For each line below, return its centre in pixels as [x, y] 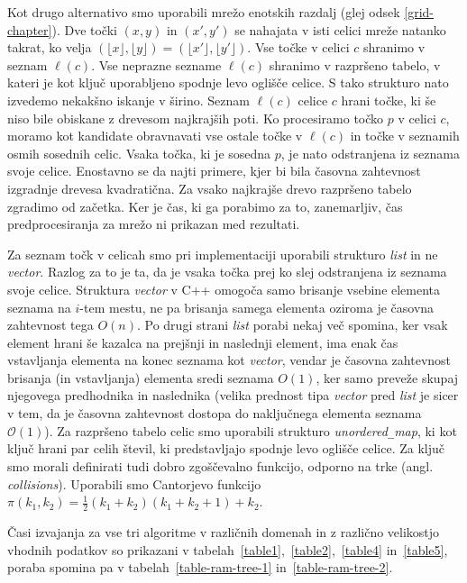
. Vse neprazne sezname [156, 64]
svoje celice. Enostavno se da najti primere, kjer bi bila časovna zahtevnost [214, 171]
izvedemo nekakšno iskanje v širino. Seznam [128, 100]
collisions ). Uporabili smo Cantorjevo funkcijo [134, 483]
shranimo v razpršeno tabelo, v [355, 64]
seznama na [39, 307]
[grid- [419, 12]
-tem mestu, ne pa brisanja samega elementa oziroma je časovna [257, 307]
